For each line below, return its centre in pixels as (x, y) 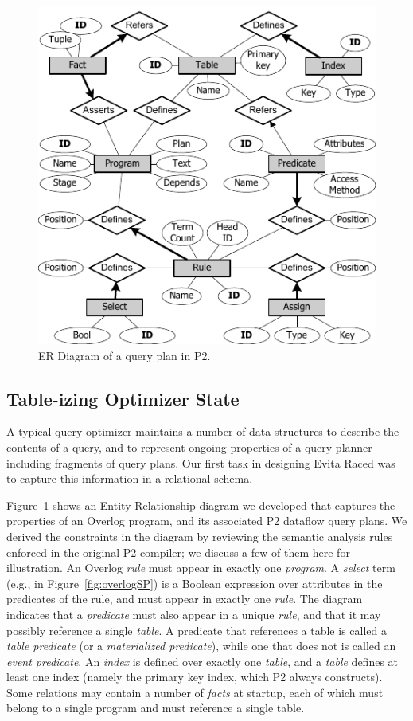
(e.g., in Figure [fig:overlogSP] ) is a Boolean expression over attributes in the (195, 583)
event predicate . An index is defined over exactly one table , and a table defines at (203, 661)
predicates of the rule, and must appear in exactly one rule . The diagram (185, 599)
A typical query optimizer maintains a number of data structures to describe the (203, 431)
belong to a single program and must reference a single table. (156, 708)
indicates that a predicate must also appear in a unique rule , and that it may (194, 614)
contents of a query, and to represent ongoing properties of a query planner (189, 447)
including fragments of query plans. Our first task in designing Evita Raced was (201, 462)
